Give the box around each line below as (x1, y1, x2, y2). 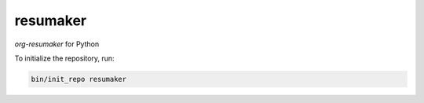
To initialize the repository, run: (14, 53, 115, 63)
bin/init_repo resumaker (31, 75, 127, 83)
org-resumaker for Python (14, 39, 100, 49)
